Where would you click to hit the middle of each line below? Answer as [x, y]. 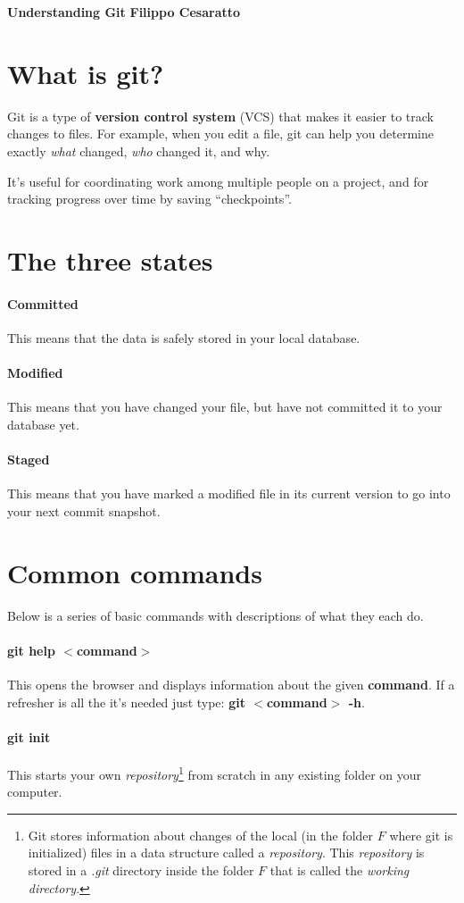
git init [29, 736]
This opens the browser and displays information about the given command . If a [231, 684]
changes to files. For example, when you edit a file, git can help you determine [220, 134]
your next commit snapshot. [84, 510]
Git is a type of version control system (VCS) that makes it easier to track [221, 116]
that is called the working [340, 870]
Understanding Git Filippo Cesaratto [124, 12]
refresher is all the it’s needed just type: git [126, 702]
